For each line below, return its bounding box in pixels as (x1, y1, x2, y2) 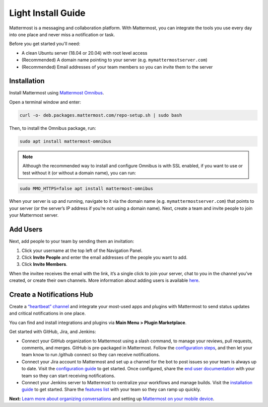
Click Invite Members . (21, 261, 67, 267)
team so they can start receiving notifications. (21, 373, 116, 379)
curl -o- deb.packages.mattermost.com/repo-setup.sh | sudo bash (19, 112, 182, 118)
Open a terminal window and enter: (9, 99, 81, 105)
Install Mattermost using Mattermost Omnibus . (9, 90, 104, 96)
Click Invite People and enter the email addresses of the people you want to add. (21, 254, 188, 260)
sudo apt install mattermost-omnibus (19, 138, 112, 144)
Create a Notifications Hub (9, 290, 93, 299)
